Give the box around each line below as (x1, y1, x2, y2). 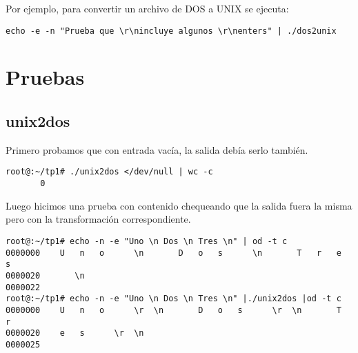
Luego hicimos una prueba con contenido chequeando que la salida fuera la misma (6, 198, 352, 212)
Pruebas (6, 63, 85, 91)
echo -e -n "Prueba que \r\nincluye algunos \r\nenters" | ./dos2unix (6, 26, 337, 36)
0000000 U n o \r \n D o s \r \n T (6, 305, 341, 315)
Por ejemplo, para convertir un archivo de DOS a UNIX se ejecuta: (6, 1, 289, 15)
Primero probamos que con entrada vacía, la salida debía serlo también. (6, 142, 308, 157)
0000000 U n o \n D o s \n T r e (6, 248, 341, 258)
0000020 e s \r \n (6, 328, 144, 339)
